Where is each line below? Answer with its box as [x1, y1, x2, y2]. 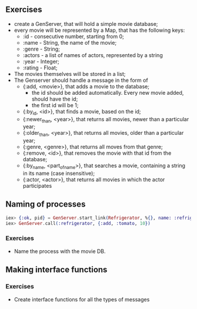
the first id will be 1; [31, 101, 79, 108]
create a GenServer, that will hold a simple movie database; [14, 20, 158, 27]
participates [22, 182, 52, 189]
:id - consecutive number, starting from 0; [22, 32, 125, 40]
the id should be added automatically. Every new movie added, [31, 89, 184, 96]
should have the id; [31, 95, 78, 102]
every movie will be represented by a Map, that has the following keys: [14, 26, 185, 34]
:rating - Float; [22, 64, 58, 71]
